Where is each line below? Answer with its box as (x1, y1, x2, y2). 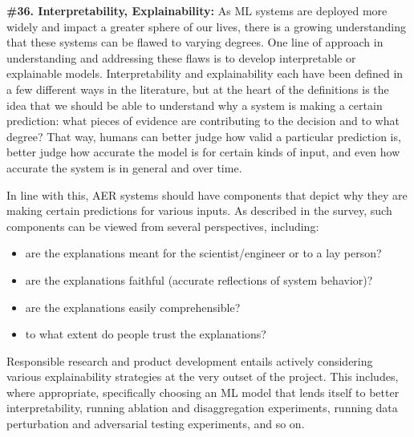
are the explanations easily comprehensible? (25, 298, 241, 315)
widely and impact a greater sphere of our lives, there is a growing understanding (6, 18, 406, 34)
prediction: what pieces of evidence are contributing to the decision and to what (6, 112, 400, 129)
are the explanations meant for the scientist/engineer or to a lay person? (25, 245, 382, 261)
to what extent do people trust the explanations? (25, 326, 266, 342)
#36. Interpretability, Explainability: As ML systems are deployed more (6, 2, 388, 18)
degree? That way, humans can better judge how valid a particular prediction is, (6, 127, 401, 144)
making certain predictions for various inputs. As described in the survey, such (6, 202, 392, 219)
